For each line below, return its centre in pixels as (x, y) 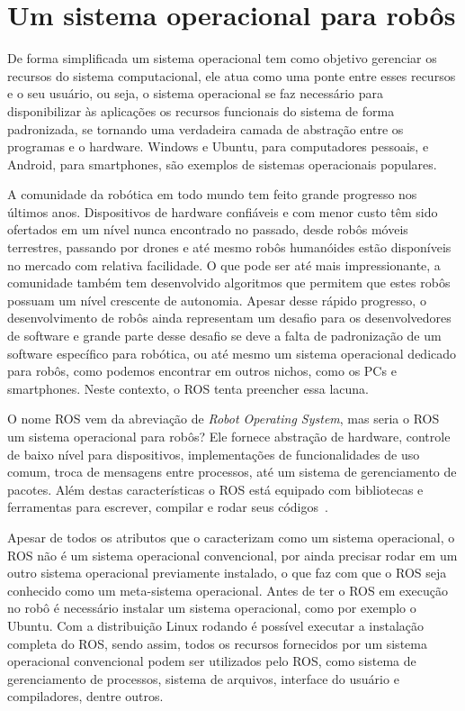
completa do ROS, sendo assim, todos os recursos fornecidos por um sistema (217, 643)
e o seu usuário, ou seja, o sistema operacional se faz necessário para (195, 93)
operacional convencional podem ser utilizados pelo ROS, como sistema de (212, 661)
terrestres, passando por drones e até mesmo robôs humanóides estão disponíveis (229, 247)
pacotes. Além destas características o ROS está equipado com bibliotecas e (215, 489)
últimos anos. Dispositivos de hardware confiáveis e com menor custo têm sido (223, 211)
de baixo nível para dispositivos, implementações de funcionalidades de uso (214, 454)
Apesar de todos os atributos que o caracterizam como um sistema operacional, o (231, 537)
